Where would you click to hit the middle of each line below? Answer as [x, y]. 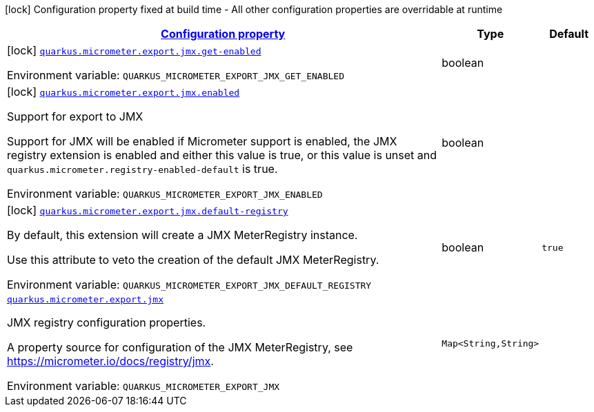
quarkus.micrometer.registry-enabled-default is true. [142, 169]
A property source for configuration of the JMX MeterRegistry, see [180, 347]
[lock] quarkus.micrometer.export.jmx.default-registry [148, 210]
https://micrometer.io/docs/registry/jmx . [110, 361]
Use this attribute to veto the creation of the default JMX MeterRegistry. [193, 260]
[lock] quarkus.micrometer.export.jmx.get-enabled [134, 50]
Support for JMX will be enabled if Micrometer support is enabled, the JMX [202, 141]
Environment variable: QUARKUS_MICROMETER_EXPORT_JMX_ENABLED [165, 194]
